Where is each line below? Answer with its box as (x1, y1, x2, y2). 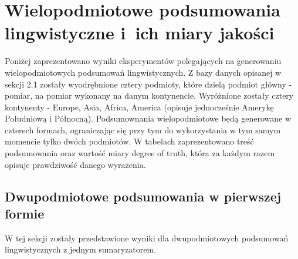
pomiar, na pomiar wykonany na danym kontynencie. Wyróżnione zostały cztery (5, 89, 294, 102)
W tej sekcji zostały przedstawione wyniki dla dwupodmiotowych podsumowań (5, 231, 289, 244)
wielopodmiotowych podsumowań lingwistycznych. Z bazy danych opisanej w (5, 66, 282, 78)
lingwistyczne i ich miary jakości (5, 21, 275, 45)
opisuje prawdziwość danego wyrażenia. (5, 158, 146, 170)
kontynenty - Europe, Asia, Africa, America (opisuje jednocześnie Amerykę (5, 100, 274, 113)
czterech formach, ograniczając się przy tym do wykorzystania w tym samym (5, 123, 281, 136)
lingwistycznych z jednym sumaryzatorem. (5, 243, 157, 255)
